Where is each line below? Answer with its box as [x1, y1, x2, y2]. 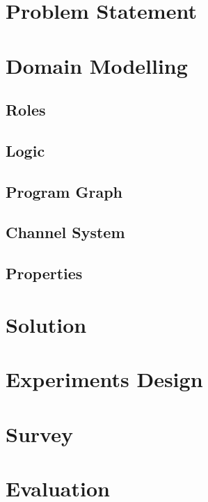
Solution [6, 310, 87, 338]
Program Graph [6, 180, 122, 202]
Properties [6, 262, 83, 284]
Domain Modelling [6, 51, 188, 79]
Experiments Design [6, 365, 203, 393]
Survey [6, 419, 73, 448]
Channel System [6, 221, 125, 243]
